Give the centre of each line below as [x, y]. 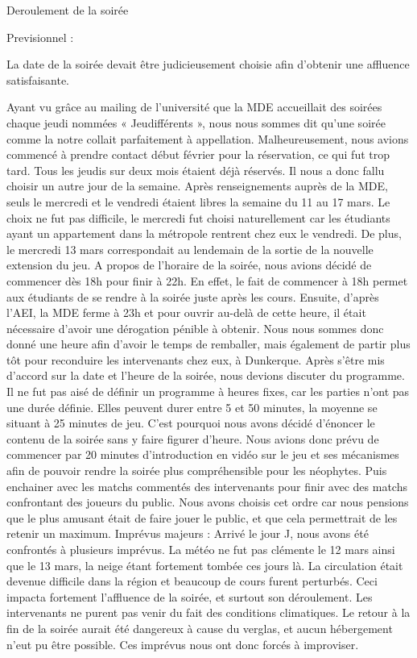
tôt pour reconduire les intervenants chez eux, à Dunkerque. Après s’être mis [196, 359]
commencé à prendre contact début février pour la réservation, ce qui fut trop [198, 154]
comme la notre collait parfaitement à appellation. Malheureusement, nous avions [208, 138]
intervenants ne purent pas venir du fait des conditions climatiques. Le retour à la [208, 612]
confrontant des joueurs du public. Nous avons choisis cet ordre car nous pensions [208, 502]
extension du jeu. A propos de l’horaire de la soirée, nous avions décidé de [189, 265]
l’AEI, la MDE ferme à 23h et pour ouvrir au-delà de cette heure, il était [186, 312]
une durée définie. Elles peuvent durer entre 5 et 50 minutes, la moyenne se [192, 407]
